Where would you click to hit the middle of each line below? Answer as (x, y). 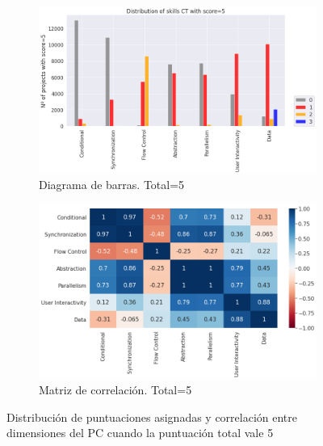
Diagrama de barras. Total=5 (112, 185)
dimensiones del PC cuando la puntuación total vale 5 (140, 433)
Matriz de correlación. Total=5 (115, 390)
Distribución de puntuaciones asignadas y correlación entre (152, 417)
